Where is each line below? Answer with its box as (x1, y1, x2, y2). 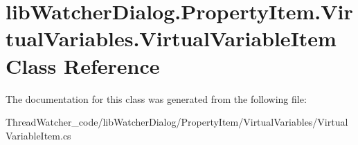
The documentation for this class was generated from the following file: (6, 91, 307, 106)
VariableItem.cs (6, 128, 71, 142)
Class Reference (6, 51, 160, 79)
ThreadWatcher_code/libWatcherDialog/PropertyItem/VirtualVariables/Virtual (6, 115, 348, 129)
